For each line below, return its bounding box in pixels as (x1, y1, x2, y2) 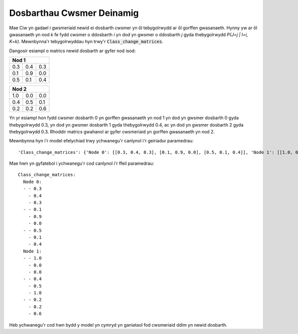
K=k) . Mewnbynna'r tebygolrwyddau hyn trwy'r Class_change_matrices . (9, 39, 163, 45)
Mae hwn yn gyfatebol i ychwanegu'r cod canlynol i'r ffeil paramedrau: (9, 160, 154, 166)
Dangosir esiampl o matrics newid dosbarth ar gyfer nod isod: (9, 48, 136, 54)
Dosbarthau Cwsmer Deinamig (9, 7, 139, 18)
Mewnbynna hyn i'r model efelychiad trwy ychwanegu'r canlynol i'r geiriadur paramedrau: (9, 138, 194, 144)
